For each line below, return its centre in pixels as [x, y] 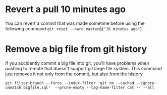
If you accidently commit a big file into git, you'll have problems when [77, 63]
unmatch [13, 87]
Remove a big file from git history [76, 49]
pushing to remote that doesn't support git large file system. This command [84, 68]
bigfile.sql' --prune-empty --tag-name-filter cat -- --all [89, 87]
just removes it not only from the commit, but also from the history [74, 74]
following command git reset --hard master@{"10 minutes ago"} [74, 28]
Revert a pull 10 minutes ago [66, 9]
